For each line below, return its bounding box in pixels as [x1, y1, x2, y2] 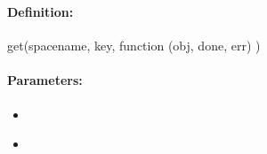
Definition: [7, 2, 74, 20]
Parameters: [7, 71, 83, 89]
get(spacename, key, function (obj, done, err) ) [7, 36, 261, 55]
